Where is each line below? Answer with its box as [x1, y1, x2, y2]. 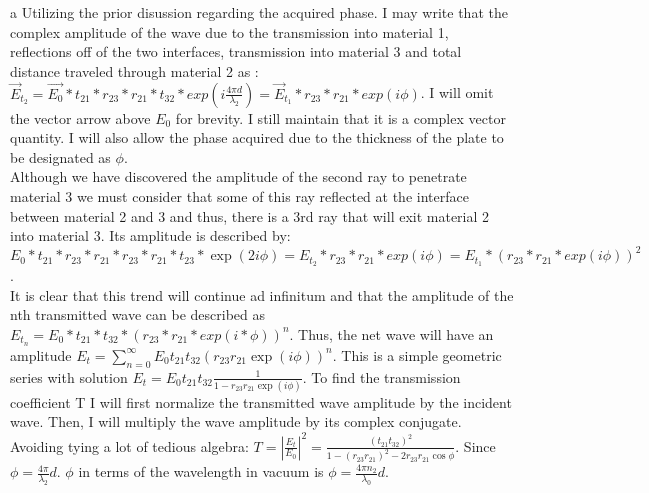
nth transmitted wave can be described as [10, 304, 266, 325]
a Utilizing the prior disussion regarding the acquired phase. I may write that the [10, 2, 508, 22]
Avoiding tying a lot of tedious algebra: [10, 435, 249, 456]
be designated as [10, 146, 111, 167]
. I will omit [420, 82, 494, 103]
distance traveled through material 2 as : [10, 60, 259, 81]
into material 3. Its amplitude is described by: [10, 225, 291, 246]
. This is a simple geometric [332, 344, 502, 365]
